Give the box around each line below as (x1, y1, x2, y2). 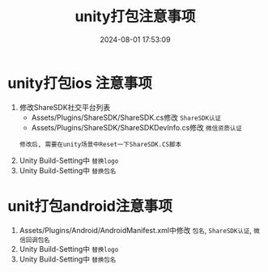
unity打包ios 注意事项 (7, 74, 153, 92)
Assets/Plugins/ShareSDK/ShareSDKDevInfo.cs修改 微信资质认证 (31, 122, 242, 132)
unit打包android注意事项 (7, 197, 173, 215)
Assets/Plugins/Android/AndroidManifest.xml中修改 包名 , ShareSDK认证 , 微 (19, 225, 260, 235)
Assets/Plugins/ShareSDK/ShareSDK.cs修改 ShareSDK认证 (31, 113, 222, 122)
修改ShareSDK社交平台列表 (19, 102, 111, 112)
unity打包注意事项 (74, 7, 196, 26)
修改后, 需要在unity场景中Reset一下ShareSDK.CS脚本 (19, 140, 182, 148)
